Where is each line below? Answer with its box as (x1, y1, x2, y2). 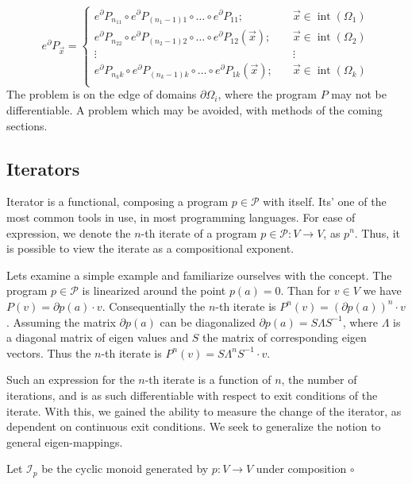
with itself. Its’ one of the (263, 193, 387, 210)
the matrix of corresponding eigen (202, 329, 367, 346)
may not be (331, 86, 387, 103)
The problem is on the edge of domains (6, 86, 197, 103)
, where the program (218, 86, 317, 103)
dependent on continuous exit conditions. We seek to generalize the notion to (6, 418, 381, 435)
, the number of (281, 371, 357, 388)
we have (363, 282, 402, 299)
